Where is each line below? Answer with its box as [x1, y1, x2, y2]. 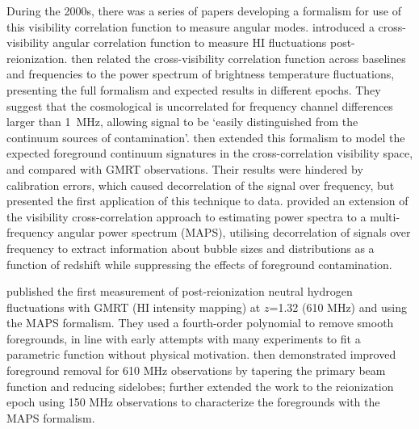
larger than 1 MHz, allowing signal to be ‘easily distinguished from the [6, 113, 358, 130]
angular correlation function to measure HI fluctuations [52, 34, 327, 51]
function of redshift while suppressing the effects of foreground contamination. [6, 255, 392, 272]
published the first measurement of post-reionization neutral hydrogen [6, 283, 353, 300]
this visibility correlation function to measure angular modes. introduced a [6, 18, 375, 35]
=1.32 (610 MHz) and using [269, 298, 407, 315]
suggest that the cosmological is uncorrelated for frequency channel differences [6, 97, 393, 114]
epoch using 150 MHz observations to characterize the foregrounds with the [6, 393, 380, 410]
